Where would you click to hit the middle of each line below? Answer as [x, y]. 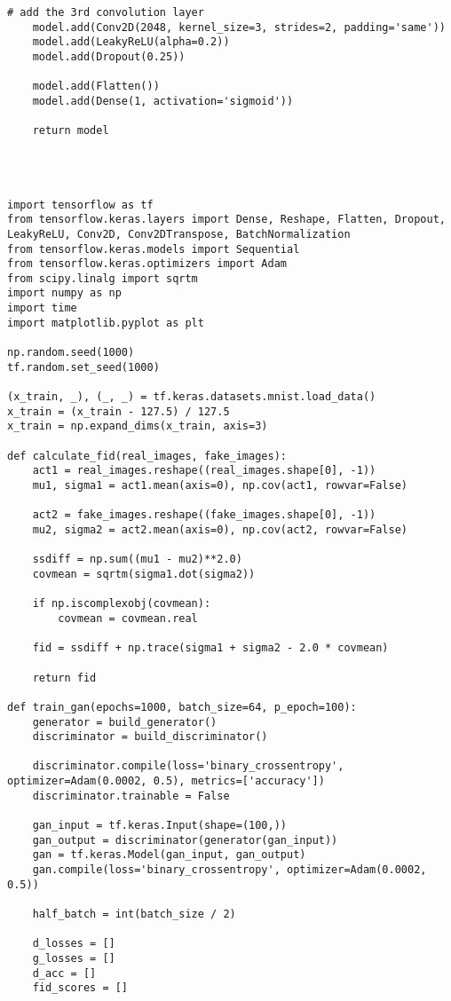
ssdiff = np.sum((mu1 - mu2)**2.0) [137, 560]
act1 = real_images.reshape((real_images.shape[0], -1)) [204, 471]
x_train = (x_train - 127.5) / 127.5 [119, 411]
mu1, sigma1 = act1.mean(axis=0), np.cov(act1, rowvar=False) [220, 485]
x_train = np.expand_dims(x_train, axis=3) [138, 426]
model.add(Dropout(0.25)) [109, 56]
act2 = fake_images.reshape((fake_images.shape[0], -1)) [204, 515]
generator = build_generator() [125, 722]
